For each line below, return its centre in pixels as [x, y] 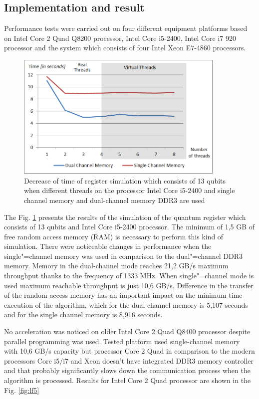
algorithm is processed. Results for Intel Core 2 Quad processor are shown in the [128, 380]
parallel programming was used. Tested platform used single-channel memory [122, 341]
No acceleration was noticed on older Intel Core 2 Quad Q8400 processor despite [127, 331]
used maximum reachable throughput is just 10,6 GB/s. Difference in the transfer [129, 285]
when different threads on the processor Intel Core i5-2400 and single [129, 190]
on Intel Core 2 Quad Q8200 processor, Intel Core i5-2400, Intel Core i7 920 [120, 38]
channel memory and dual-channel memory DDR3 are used [115, 200]
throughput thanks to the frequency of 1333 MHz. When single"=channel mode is [129, 276]
